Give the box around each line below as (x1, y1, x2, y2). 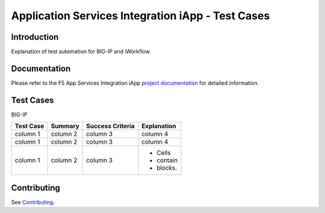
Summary (51, 122, 79, 131)
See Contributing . (11, 199, 55, 206)
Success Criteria (86, 122, 135, 131)
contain (156, 156, 178, 165)
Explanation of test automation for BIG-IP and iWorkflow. (11, 48, 151, 55)
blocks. (156, 164, 178, 172)
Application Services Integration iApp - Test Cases (11, 9, 270, 22)
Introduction (11, 32, 59, 42)
